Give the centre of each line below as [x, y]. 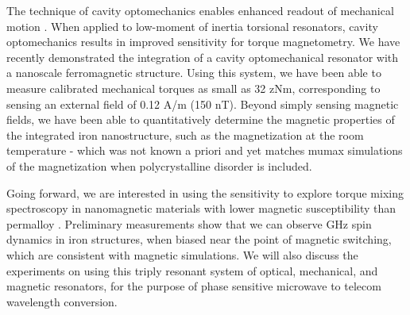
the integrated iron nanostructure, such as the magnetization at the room [185, 134]
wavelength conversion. [62, 301]
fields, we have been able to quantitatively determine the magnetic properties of [201, 119]
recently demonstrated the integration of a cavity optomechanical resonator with [203, 57]
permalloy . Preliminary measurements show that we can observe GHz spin [189, 223]
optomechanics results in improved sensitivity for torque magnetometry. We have [203, 42]
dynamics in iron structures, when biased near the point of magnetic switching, [199, 239]
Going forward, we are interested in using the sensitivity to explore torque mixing [205, 192]
